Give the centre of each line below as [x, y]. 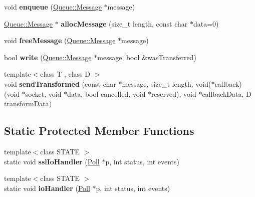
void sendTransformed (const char [60, 83]
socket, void [43, 93]
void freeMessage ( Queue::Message [60, 40]
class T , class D [65, 74]
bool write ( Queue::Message [48, 57]
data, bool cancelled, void [106, 93]
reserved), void [174, 93]
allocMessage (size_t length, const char [124, 23]
